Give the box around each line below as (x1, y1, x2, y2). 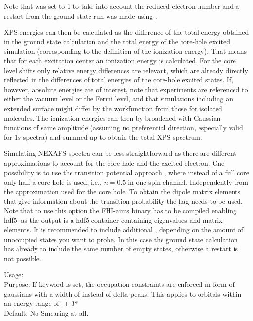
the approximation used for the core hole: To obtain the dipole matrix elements (4, 186, 241, 196)
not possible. (4, 253, 41, 263)
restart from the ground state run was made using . (4, 10, 157, 20)
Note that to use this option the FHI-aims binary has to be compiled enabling (4, 205, 237, 215)
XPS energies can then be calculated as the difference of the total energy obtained (4, 27, 249, 37)
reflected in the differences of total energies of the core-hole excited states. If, (4, 75, 233, 85)
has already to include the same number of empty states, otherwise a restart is (4, 244, 238, 254)
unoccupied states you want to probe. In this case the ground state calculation (4, 234, 238, 244)
